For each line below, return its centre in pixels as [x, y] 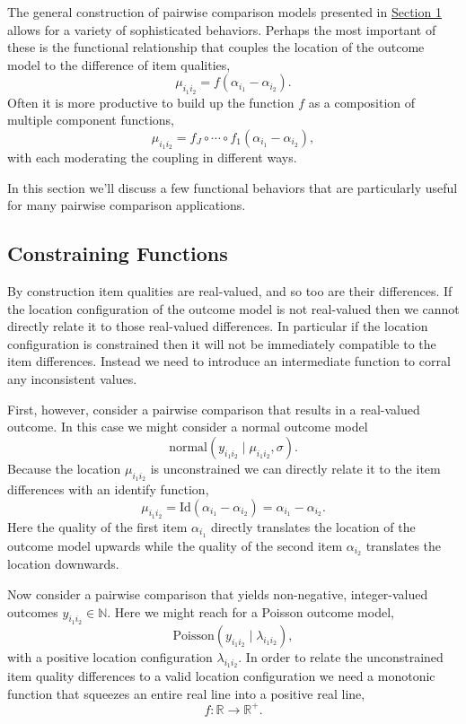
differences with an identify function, [108, 488]
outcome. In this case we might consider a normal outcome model [188, 427]
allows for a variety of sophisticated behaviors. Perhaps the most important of [222, 29]
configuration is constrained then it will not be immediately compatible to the [222, 343]
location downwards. [63, 564]
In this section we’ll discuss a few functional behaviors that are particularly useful [233, 187]
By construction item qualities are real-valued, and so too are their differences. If [230, 290]
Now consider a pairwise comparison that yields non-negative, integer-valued [218, 594]
